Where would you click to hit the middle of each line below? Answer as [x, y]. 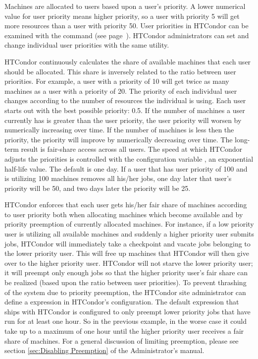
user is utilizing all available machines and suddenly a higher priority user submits [129, 234]
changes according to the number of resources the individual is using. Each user [125, 100]
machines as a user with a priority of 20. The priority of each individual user [121, 90]
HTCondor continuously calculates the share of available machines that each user [128, 61]
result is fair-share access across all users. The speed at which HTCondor [132, 149]
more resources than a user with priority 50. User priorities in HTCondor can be [127, 26]
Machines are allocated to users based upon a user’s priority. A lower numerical [125, 6]
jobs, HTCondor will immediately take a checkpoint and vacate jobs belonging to [128, 243]
